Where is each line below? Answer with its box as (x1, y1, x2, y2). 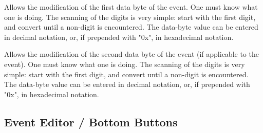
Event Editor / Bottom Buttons (4, 114, 178, 129)
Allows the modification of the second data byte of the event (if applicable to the (4, 49, 259, 59)
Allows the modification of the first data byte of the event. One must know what (4, 2, 258, 12)
